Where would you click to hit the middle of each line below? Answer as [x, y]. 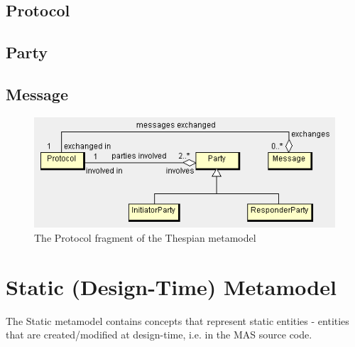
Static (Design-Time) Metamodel [171, 286]
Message [37, 94]
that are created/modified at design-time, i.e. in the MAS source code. [159, 335]
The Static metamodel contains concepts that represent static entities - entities [177, 320]
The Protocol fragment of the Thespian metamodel [145, 237]
